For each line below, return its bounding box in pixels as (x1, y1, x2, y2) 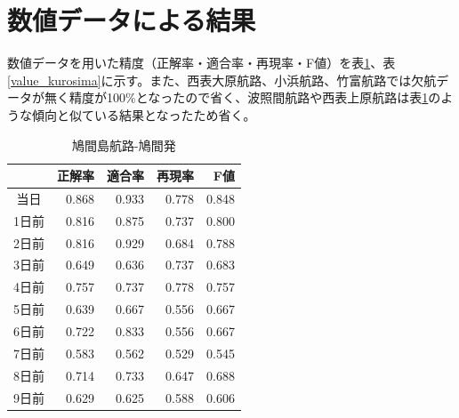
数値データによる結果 (7, 2, 256, 38)
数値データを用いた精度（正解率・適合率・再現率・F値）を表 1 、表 (7, 53, 396, 72)
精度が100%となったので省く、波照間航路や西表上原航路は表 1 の (68, 88, 441, 107)
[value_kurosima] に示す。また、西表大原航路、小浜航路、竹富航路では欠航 (7, 70, 437, 89)
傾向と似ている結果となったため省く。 (31, 105, 256, 124)
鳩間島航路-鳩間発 (72, 135, 176, 154)
